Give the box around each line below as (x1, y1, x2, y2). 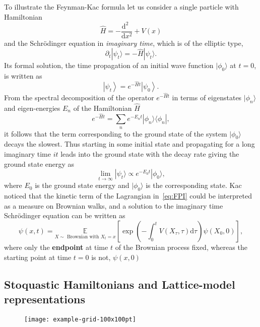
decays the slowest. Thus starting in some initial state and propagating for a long (4, 139, 255, 149)
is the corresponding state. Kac (146, 180, 242, 190)
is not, (91, 251, 111, 262)
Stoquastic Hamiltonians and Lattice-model (4, 276, 235, 292)
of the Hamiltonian (73, 103, 132, 113)
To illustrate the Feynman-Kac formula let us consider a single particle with (4, 2, 239, 12)
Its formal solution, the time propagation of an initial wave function (4, 60, 214, 71)
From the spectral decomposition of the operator (4, 92, 154, 103)
